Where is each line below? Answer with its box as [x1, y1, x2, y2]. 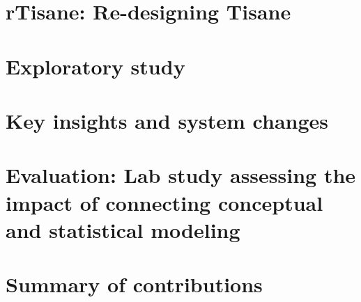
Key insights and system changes [6, 106, 329, 134]
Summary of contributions [6, 270, 263, 299]
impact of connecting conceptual [6, 188, 323, 216]
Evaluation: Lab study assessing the [6, 161, 356, 189]
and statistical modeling [6, 215, 240, 244]
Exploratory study [6, 51, 185, 80]
